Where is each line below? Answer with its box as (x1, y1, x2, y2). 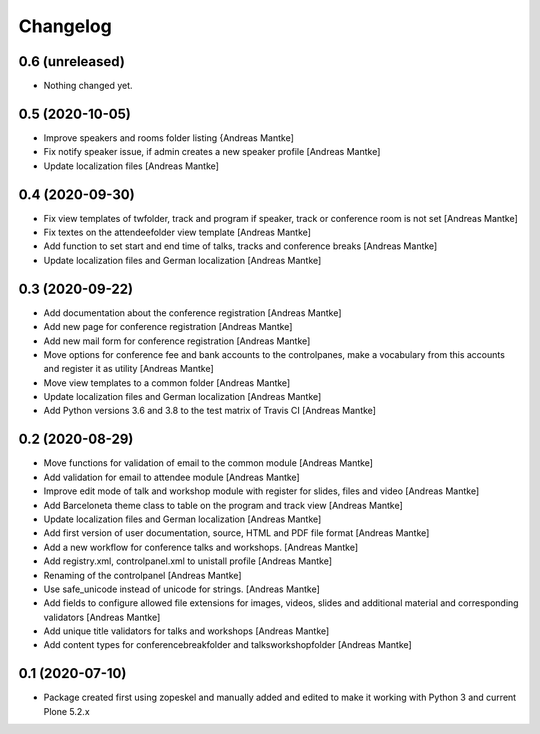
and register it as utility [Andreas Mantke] (43, 363, 214, 375)
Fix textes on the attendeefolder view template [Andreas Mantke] (43, 226, 312, 239)
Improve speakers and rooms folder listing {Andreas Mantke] (43, 131, 295, 144)
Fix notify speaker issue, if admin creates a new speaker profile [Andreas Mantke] (43, 146, 381, 158)
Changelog (18, 15, 112, 37)
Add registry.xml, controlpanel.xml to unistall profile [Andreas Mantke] (43, 555, 333, 567)
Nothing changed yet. (43, 80, 134, 92)
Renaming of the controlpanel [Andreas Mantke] (43, 569, 242, 581)
